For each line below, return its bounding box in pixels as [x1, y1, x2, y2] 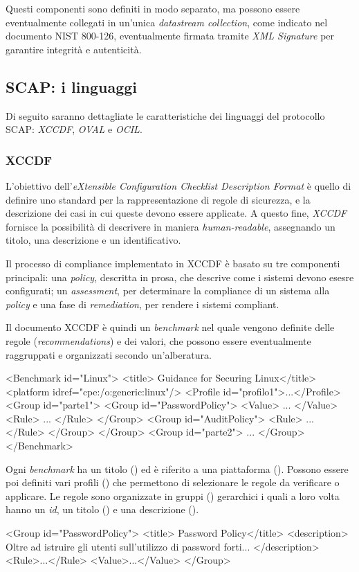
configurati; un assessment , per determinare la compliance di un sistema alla [6, 283, 330, 298]
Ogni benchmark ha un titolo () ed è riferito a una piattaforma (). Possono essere [6, 461, 349, 476]
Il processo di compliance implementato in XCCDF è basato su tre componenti [6, 256, 340, 270]
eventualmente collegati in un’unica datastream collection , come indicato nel [6, 15, 328, 29]
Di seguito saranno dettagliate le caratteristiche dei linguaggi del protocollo [6, 108, 325, 123]
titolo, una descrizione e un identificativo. [6, 233, 181, 247]
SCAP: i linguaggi [6, 75, 138, 97]
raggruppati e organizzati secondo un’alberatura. [6, 347, 212, 361]
